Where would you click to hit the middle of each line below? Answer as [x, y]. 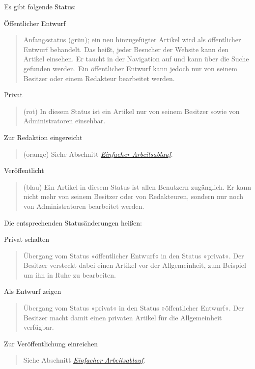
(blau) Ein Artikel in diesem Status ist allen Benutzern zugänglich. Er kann [137, 186]
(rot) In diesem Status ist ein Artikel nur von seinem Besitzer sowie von [131, 111]
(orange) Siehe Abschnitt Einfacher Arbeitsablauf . [98, 154]
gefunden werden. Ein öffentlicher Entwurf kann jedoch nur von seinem [130, 68]
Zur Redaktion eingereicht [43, 137]
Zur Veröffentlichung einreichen [51, 343]
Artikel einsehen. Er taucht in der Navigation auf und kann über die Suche [136, 59]
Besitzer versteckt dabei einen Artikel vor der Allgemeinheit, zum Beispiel [135, 265]
